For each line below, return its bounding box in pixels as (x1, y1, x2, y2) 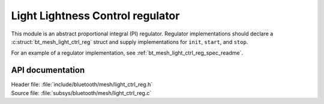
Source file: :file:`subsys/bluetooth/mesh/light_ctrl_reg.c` (11, 89, 152, 96)
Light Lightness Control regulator (11, 9, 180, 22)
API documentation (11, 65, 85, 75)
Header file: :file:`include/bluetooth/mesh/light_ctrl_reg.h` (11, 81, 153, 88)
